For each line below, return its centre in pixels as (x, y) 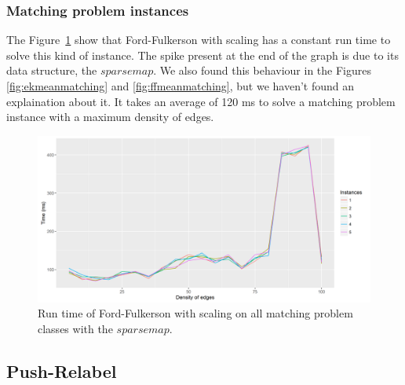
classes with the (75, 328)
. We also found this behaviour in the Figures (262, 70)
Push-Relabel (62, 370)
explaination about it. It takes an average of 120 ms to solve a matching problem (201, 101)
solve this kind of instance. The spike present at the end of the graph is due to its (202, 55)
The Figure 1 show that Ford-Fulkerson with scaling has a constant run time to (199, 40)
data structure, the (52, 70)
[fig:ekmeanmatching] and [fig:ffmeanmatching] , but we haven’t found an (181, 86)
